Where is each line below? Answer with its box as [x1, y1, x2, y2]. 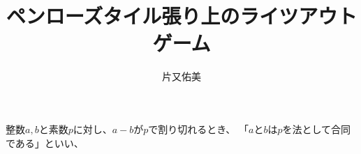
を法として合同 [282, 121, 351, 136]
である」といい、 [6, 135, 84, 150]
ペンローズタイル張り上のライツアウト [6, 1, 358, 30]
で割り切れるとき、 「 [148, 121, 249, 136]
